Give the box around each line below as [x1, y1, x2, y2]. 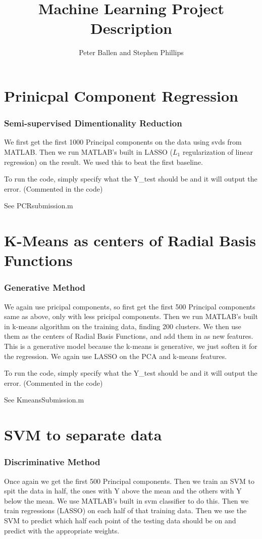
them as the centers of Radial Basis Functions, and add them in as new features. [4, 331, 253, 341]
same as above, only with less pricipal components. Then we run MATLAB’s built [4, 311, 258, 322]
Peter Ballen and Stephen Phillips [79, 47, 184, 58]
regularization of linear [182, 146, 253, 157]
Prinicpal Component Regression [4, 85, 238, 106]
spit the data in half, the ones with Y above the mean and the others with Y [4, 485, 242, 496]
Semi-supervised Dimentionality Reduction [4, 117, 182, 129]
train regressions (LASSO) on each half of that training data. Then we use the [4, 505, 247, 516]
